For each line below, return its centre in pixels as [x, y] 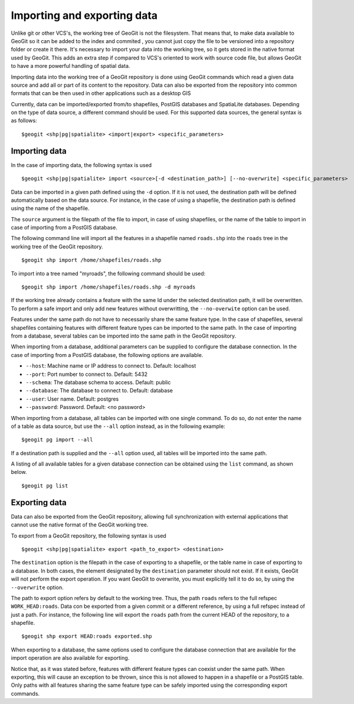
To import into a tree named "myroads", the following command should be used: [108, 273]
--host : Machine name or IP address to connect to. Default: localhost [111, 366]
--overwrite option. [37, 587]
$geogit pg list [45, 486]
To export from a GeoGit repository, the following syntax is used [88, 536]
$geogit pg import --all [57, 440]
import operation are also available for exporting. [70, 658]
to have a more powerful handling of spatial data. [71, 66]
